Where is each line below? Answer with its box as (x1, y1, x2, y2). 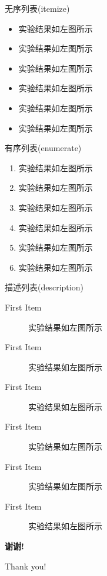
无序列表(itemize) (5, 2, 70, 14)
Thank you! (5, 559, 46, 572)
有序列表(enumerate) (5, 142, 82, 154)
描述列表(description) (5, 281, 83, 293)
